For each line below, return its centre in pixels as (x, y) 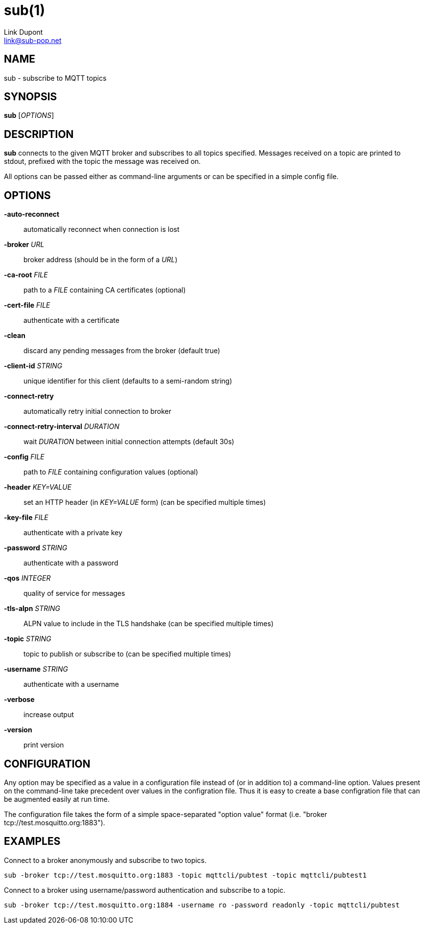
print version (44, 745)
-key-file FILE (26, 518)
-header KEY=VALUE (38, 487)
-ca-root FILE (26, 275)
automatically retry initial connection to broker (98, 411)
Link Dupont (23, 32)
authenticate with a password (71, 563)
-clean (15, 336)
